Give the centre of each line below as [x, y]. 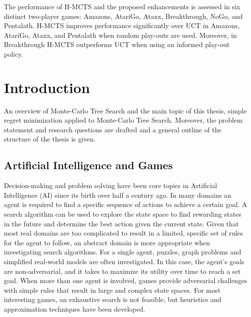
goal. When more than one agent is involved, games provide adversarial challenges [126, 280]
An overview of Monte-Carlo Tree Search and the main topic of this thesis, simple [125, 110]
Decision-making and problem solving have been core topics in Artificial [110, 185]
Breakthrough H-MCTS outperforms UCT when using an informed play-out [117, 44]
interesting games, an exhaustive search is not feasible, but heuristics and [113, 299]
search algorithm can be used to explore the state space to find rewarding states [123, 214]
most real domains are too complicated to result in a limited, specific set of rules [124, 233]
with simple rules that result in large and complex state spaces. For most [112, 290]
